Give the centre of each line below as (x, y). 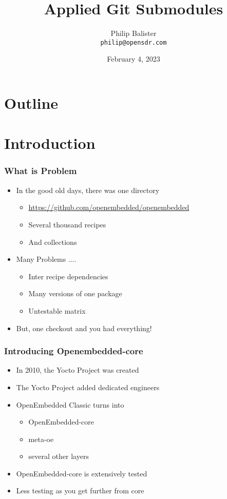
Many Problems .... (46, 259)
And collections (53, 242)
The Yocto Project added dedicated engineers (88, 387)
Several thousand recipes (67, 224)
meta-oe (41, 439)
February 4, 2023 (134, 59)
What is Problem (41, 171)
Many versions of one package (75, 293)
